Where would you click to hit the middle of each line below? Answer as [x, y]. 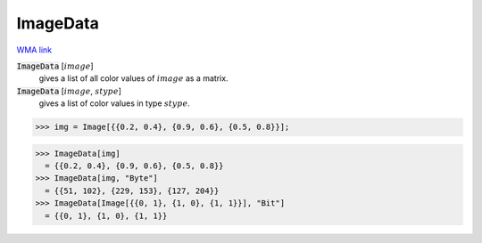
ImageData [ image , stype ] [69, 91]
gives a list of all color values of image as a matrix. [133, 78]
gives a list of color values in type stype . [115, 103]
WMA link [34, 50]
